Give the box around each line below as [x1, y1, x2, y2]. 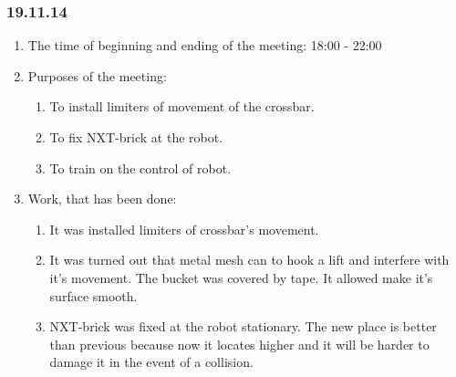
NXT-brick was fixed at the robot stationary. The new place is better [49, 317, 437, 336]
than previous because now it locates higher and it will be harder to [49, 334, 430, 353]
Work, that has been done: [27, 189, 177, 208]
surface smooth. [49, 286, 138, 305]
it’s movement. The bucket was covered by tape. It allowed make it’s [49, 267, 433, 287]
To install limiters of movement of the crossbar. [49, 97, 315, 116]
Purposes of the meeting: [27, 66, 167, 85]
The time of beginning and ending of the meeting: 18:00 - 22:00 [27, 36, 382, 55]
